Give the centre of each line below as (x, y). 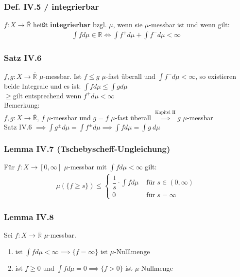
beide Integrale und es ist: (43, 85)
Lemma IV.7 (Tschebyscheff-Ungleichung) (87, 149)
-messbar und (71, 117)
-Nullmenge (156, 268)
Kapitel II (165, 112)
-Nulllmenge (132, 251)
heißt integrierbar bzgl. (70, 25)
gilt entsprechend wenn (47, 95)
